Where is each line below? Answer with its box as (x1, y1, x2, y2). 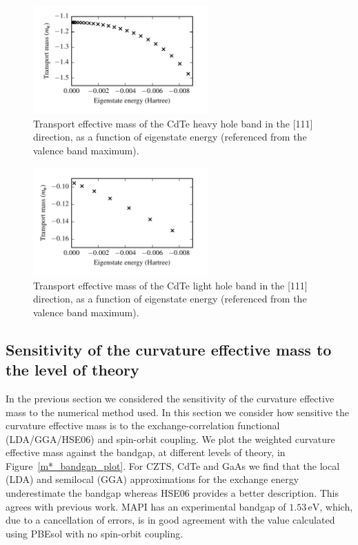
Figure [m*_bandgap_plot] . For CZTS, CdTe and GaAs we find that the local (6, 458, 340, 473)
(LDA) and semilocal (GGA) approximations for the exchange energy (6, 472, 299, 486)
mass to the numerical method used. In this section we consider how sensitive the (6, 404, 350, 419)
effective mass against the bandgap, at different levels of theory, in (6, 445, 286, 460)
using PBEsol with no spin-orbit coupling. (6, 526, 183, 540)
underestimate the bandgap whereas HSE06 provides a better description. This (6, 486, 339, 500)
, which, (319, 499, 353, 513)
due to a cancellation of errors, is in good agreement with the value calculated (6, 513, 335, 527)
